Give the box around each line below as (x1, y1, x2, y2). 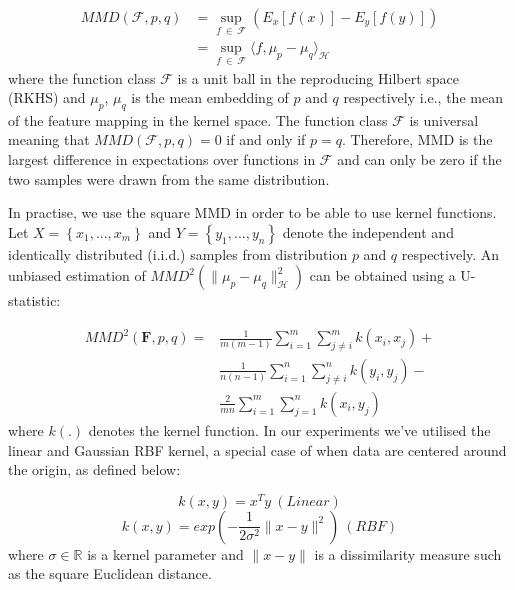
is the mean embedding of (131, 87, 289, 108)
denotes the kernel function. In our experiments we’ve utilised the (88, 419, 491, 440)
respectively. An (401, 243, 500, 264)
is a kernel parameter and (87, 543, 244, 564)
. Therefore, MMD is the (341, 129, 493, 150)
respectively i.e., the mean (343, 87, 503, 108)
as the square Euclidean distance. (8, 563, 212, 584)
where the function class (8, 67, 156, 88)
